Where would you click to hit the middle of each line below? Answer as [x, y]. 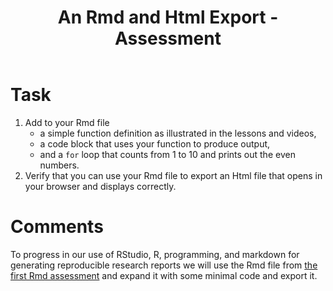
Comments [57, 227]
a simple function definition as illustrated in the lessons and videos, [178, 133]
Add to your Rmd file [67, 122]
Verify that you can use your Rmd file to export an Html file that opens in [173, 175]
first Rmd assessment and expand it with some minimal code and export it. [164, 275]
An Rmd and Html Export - [168, 17]
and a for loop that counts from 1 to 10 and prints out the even [167, 154]
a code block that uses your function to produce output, [155, 143]
